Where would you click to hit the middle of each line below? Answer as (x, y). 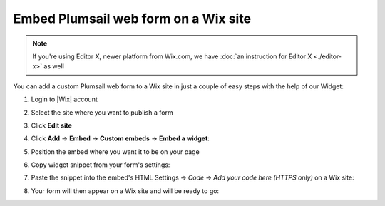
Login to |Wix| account (64, 99)
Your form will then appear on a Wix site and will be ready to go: (125, 191)
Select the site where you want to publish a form (102, 112)
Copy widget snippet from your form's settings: (101, 165)
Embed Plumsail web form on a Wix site (132, 19)
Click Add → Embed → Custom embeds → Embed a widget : (120, 138)
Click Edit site (52, 125)
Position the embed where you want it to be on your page (115, 151)
